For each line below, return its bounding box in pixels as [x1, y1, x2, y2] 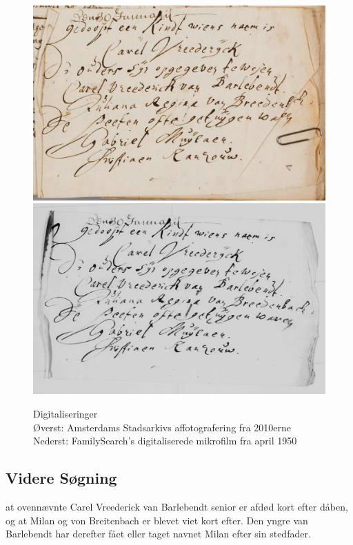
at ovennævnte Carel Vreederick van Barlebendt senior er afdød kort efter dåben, [6, 499, 348, 513]
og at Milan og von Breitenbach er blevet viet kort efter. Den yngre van [6, 513, 308, 527]
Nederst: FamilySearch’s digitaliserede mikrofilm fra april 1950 [33, 433, 297, 448]
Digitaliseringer [33, 406, 98, 420]
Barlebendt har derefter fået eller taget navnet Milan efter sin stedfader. [6, 526, 311, 541]
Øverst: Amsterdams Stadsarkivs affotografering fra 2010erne [33, 420, 291, 434]
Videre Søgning [6, 467, 117, 489]
